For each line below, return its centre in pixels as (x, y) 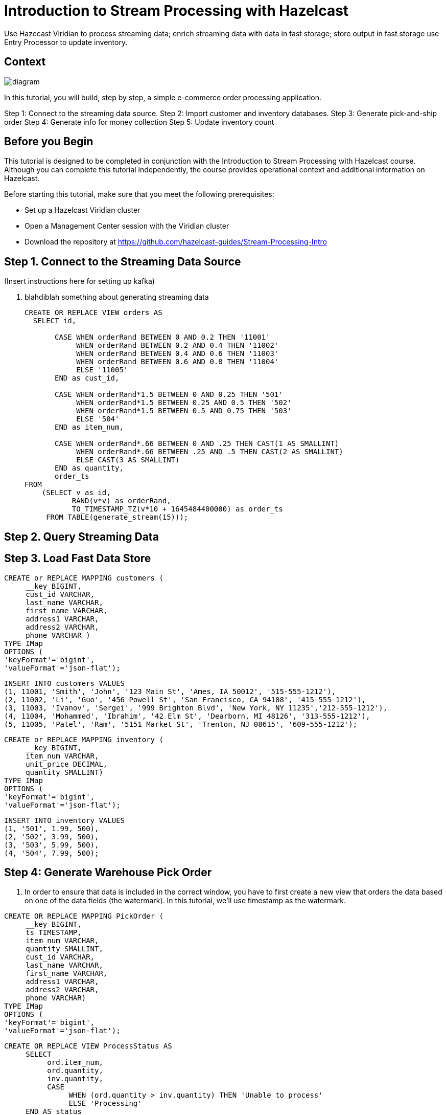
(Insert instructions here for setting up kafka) (79, 281)
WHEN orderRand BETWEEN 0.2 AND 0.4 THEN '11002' (178, 345)
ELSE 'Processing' (105, 1103)
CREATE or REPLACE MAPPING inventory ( (84, 739)
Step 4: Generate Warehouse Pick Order (108, 872)
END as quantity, (89, 468)
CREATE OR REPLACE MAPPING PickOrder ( (84, 916)
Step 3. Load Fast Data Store (78, 559)
